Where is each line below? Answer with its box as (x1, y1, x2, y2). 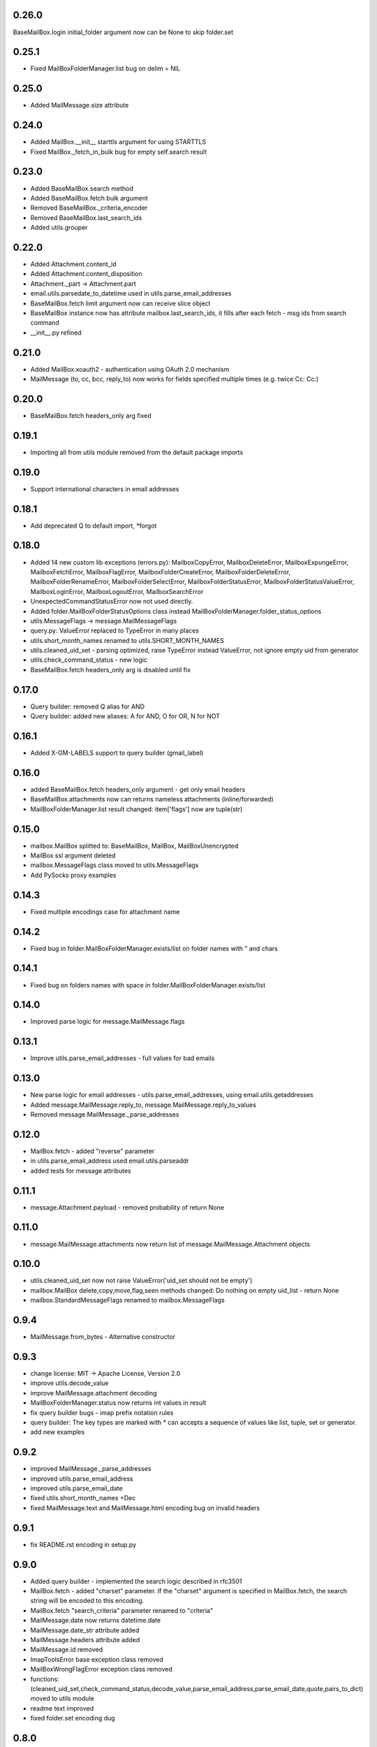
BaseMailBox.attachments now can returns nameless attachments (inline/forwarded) (30, 795, 274, 804)
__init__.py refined (30, 328, 82, 337)
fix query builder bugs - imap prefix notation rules (30, 1408, 174, 1416)
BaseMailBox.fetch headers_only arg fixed (30, 411, 151, 419)
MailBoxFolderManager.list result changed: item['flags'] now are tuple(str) (30, 804, 243, 813)
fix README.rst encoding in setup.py (30, 1540, 136, 1549)
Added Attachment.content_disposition (30, 270, 142, 278)
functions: (30, 1674, 59, 1683)
